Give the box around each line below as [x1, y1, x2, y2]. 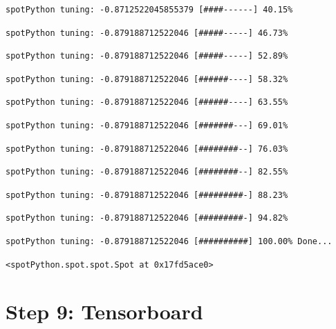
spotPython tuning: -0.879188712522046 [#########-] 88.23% [6, 190, 288, 200]
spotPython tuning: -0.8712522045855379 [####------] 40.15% [6, 5, 293, 14]
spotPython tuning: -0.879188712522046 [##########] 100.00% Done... [6, 236, 333, 246]
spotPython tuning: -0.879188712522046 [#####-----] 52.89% [6, 51, 288, 61]
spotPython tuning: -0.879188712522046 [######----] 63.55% [6, 97, 288, 108]
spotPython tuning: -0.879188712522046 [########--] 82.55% [6, 167, 288, 177]
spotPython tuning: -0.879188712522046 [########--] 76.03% [6, 143, 288, 154]
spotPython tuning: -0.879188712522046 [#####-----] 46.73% [6, 28, 288, 38]
